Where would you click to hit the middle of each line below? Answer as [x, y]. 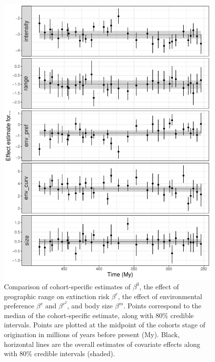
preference [19, 306]
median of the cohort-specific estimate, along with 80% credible [99, 315]
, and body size [90, 306]
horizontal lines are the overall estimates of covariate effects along [102, 344]
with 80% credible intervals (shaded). [60, 353]
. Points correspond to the [162, 306]
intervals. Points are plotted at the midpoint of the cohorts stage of [105, 325]
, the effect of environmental [160, 296]
